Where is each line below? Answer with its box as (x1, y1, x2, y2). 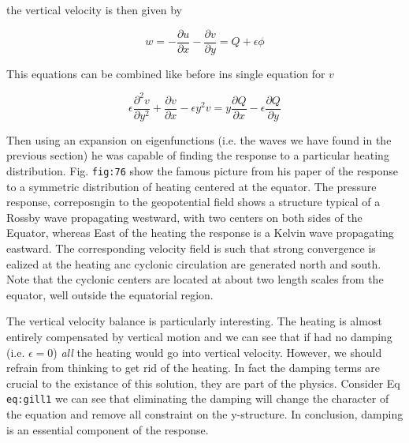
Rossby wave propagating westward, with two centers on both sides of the (6, 208, 363, 225)
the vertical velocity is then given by (6, 2, 182, 17)
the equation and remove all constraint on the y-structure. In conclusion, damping (6, 406, 403, 422)
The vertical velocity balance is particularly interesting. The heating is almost (6, 313, 382, 329)
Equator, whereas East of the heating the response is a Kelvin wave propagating (6, 224, 394, 241)
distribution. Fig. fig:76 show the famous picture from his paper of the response (6, 163, 398, 178)
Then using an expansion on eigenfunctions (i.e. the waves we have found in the (6, 131, 392, 148)
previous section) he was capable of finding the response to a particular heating (6, 147, 389, 163)
